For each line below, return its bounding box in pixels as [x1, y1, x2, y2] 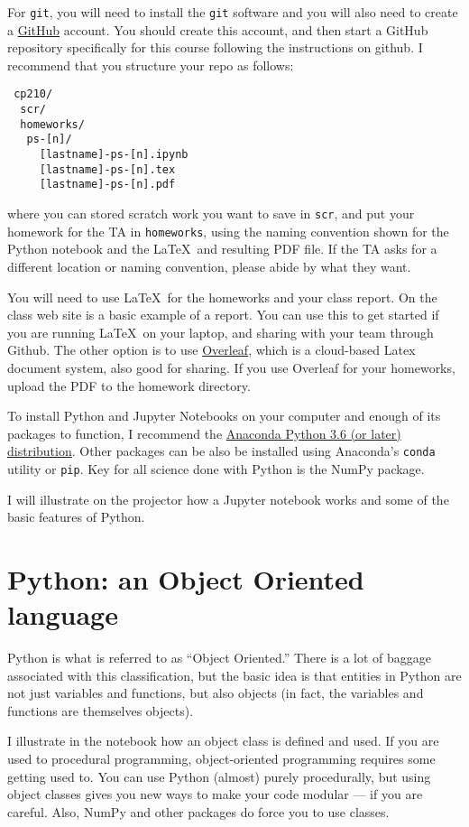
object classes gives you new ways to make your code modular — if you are [7, 785, 423, 804]
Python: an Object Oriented [7, 560, 364, 597]
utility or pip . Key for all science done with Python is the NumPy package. [7, 459, 425, 478]
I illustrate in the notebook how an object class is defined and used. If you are [7, 731, 439, 750]
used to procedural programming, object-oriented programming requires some [7, 749, 436, 768]
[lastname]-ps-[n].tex [39, 163, 176, 176]
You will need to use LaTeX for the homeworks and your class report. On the [7, 287, 437, 306]
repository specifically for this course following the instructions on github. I [7, 38, 423, 57]
